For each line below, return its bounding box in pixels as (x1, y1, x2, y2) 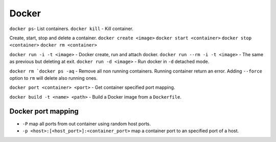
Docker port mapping (9, 107, 79, 116)
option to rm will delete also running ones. (9, 75, 98, 81)
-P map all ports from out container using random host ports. (22, 121, 151, 127)
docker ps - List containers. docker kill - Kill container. (9, 26, 134, 32)
